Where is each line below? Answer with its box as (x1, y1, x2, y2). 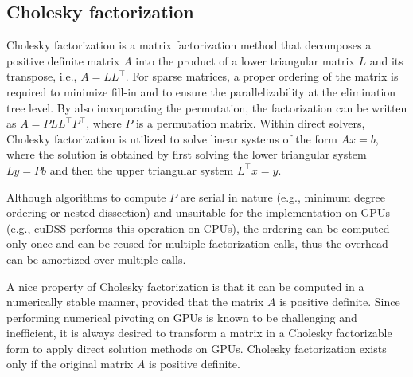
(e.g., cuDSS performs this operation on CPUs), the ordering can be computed (6, 219, 390, 236)
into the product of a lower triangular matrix (135, 52, 355, 69)
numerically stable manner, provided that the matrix (6, 293, 264, 310)
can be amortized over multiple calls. (6, 250, 186, 267)
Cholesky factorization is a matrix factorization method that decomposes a (6, 37, 372, 53)
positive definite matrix (6, 52, 120, 69)
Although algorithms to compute (6, 188, 166, 205)
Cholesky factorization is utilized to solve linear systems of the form (6, 130, 337, 147)
